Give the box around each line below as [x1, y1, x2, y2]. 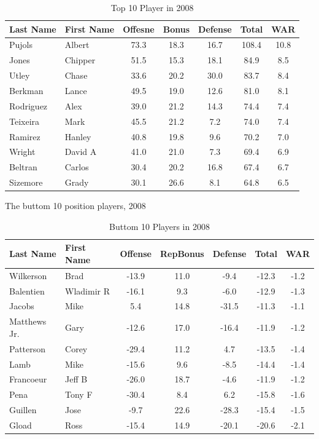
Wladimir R [65, 284, 110, 297]
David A [64, 145, 97, 158]
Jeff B [65, 373, 88, 386]
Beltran [9, 160, 37, 173]
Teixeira [9, 114, 40, 127]
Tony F [65, 388, 93, 401]
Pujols [9, 38, 33, 51]
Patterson [9, 342, 46, 355]
